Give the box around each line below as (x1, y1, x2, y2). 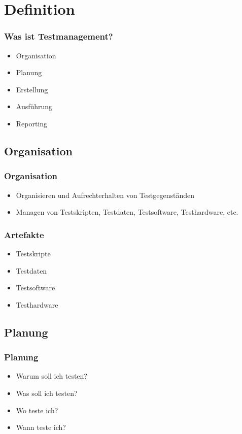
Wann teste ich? (16, 422, 66, 432)
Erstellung (16, 84, 48, 94)
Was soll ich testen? (16, 387, 78, 398)
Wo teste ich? (16, 405, 58, 415)
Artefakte (4, 228, 44, 241)
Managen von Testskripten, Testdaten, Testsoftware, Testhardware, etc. (16, 207, 238, 217)
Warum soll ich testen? (16, 371, 87, 381)
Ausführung (16, 101, 53, 112)
